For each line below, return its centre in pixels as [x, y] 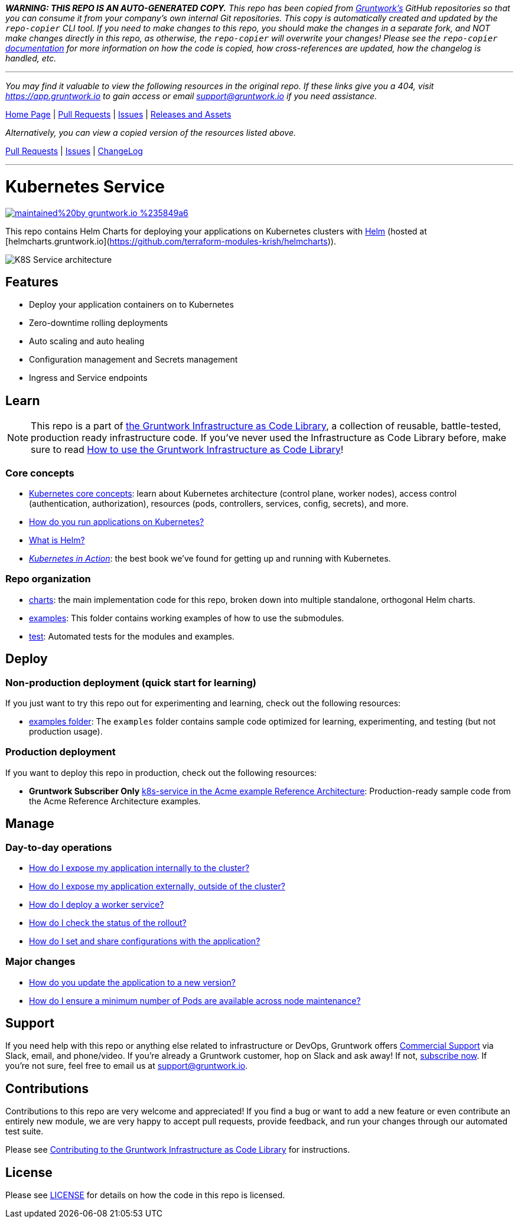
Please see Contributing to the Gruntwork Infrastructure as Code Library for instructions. [178, 1150]
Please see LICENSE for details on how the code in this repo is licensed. [145, 1195]
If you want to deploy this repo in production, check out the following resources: [161, 772]
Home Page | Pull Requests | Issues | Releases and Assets [118, 114]
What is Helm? [57, 540]
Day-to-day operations [59, 847]
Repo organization [48, 579]
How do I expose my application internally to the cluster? [139, 867]
